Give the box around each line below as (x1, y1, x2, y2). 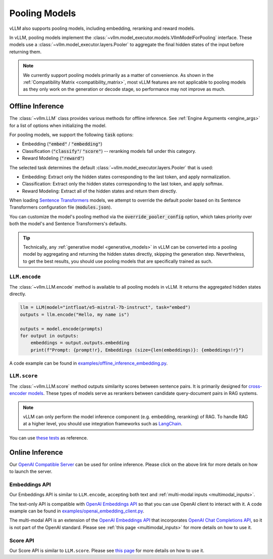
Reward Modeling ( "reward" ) (22, 155, 84, 162)
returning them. (9, 49, 42, 55)
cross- (248, 383, 262, 389)
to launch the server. (9, 468, 53, 474)
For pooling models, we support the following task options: (9, 132, 134, 138)
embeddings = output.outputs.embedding (30, 340, 130, 346)
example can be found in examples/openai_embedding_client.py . (9, 508, 144, 514)
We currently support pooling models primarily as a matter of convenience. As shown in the (23, 72, 214, 78)
